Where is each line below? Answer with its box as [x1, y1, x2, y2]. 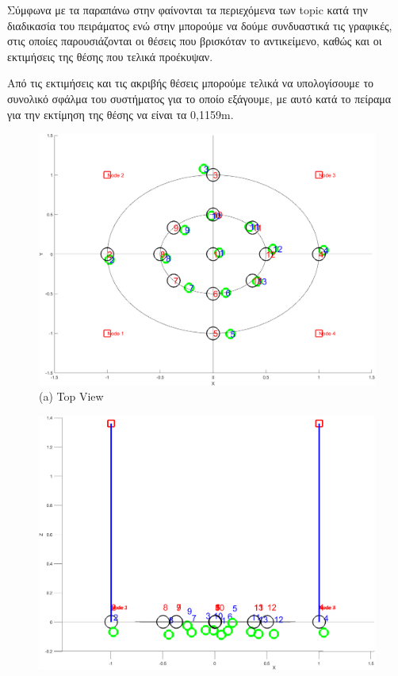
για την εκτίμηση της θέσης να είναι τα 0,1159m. [7, 106, 234, 122]
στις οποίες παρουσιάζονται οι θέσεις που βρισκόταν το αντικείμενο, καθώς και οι [7, 33, 382, 49]
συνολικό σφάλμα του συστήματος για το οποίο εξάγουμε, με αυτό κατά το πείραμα [7, 90, 392, 106]
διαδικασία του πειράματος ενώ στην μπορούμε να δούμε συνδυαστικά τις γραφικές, [7, 17, 392, 33]
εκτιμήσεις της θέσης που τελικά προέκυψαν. [7, 48, 213, 64]
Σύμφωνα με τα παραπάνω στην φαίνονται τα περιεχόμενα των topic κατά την [7, 2, 368, 17]
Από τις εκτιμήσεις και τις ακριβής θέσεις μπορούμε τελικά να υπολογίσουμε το [7, 75, 374, 91]
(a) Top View [39, 388, 104, 405]
